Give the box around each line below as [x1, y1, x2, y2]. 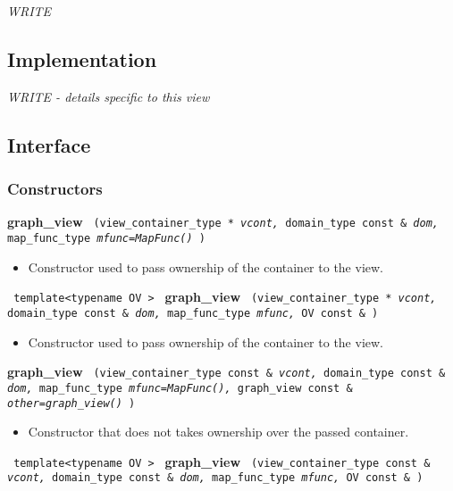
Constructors [7, 178, 103, 200]
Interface [7, 130, 91, 158]
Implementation [7, 45, 157, 72]
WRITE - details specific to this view [7, 87, 210, 105]
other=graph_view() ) [7, 396, 136, 410]
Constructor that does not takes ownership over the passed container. [28, 422, 409, 441]
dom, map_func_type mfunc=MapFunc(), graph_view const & [7, 381, 353, 395]
